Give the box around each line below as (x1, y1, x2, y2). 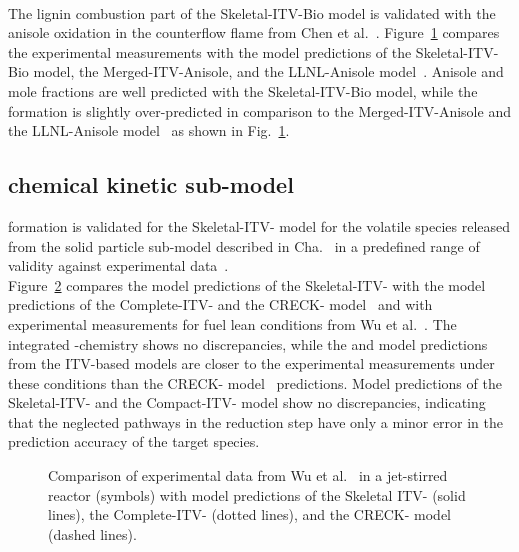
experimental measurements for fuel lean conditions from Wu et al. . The (8, 313, 457, 334)
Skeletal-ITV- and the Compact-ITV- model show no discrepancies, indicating (8, 392, 486, 413)
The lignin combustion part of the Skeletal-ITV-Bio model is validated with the (8, 2, 496, 23)
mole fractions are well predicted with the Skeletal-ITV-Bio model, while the (8, 80, 478, 101)
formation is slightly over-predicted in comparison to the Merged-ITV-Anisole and (8, 100, 511, 121)
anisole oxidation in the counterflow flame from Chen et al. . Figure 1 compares (8, 22, 500, 43)
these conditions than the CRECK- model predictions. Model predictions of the (8, 372, 502, 393)
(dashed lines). (48, 523, 137, 544)
